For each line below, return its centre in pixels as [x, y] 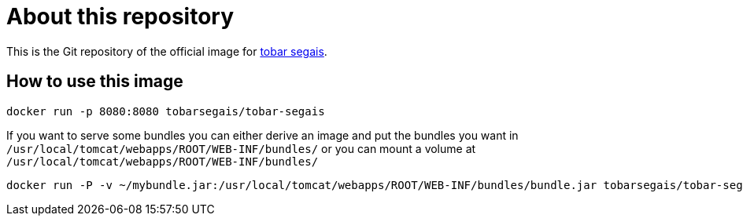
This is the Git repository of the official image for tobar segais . [167, 51]
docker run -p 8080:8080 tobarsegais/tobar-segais [166, 111]
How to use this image [95, 82]
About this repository [120, 16]
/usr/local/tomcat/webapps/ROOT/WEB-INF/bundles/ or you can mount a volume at [241, 148]
